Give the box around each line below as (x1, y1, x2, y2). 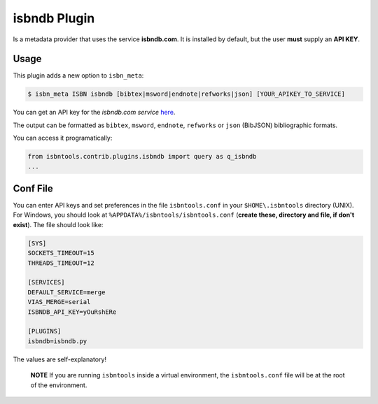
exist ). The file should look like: (13, 220, 104, 229)
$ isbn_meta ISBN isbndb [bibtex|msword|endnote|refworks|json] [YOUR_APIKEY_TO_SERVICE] (27, 90, 346, 98)
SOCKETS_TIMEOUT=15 (27, 249, 94, 257)
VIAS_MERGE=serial (27, 298, 91, 306)
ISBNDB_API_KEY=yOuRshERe (27, 308, 117, 316)
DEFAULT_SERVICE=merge (27, 288, 106, 296)
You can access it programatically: (13, 134, 113, 143)
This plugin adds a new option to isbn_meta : (13, 71, 144, 80)
